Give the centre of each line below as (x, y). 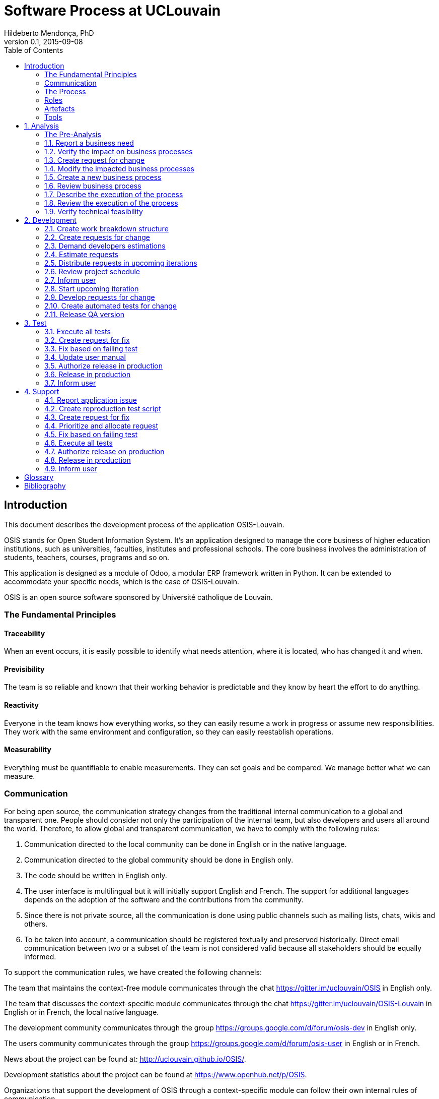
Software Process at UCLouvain (113, 11)
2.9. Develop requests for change (100, 297)
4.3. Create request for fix (87, 417)
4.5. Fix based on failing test (91, 434)
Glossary (39, 477)
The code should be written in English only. (96, 875)
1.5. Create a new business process (103, 177)
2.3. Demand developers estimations (105, 246)
